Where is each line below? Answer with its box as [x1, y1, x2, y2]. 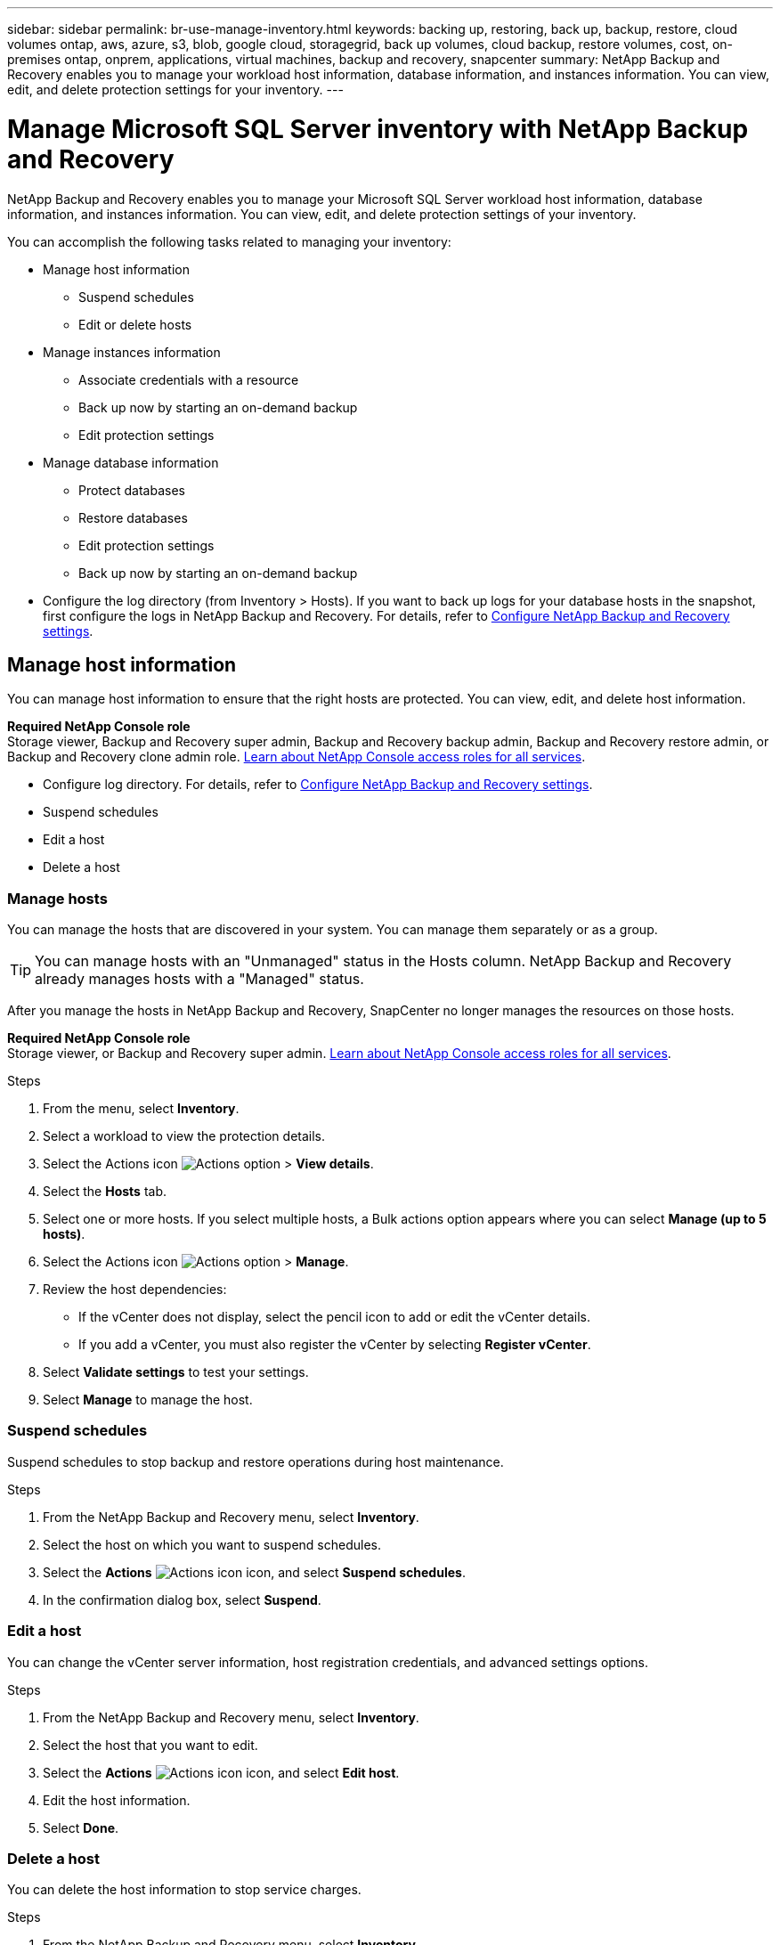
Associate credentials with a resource [78, 371, 299, 387]
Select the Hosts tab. [43, 1184, 167, 1200]
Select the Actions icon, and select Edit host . [43, 1764, 400, 1780]
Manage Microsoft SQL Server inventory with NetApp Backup [7, 113, 749, 144]
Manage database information [43, 454, 219, 470]
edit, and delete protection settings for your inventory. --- [7, 82, 344, 97]
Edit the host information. [43, 1792, 191, 1808]
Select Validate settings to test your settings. [43, 1364, 309, 1380]
